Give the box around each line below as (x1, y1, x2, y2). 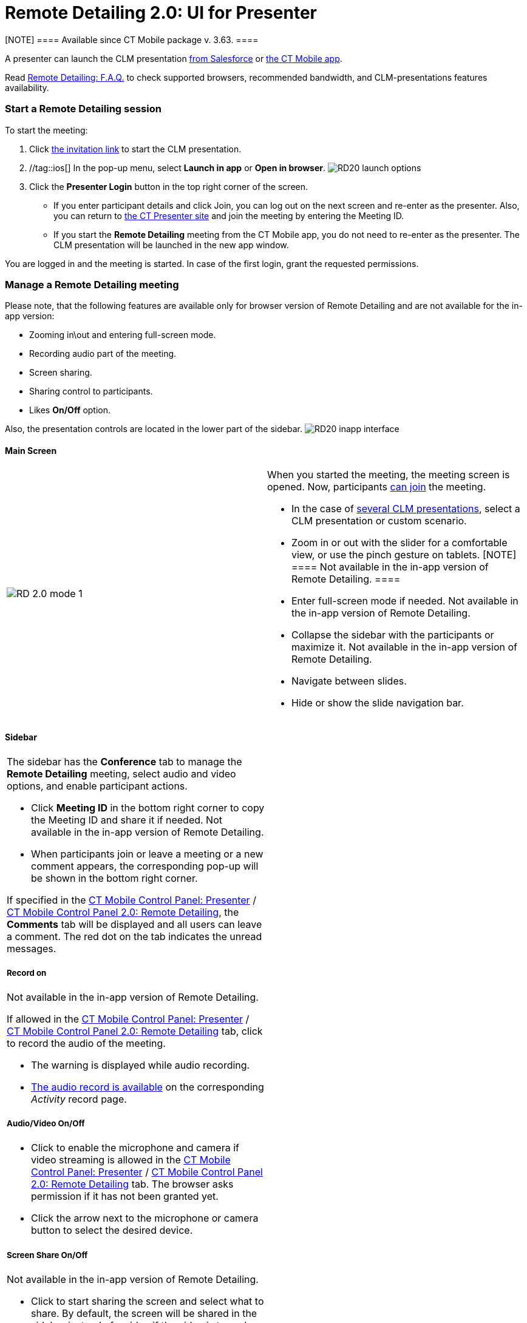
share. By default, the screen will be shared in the (31, 1307, 257, 1319)
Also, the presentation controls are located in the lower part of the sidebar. (5, 424, 302, 435)
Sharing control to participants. (29, 386, 153, 397)
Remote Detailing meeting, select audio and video (7, 767, 236, 780)
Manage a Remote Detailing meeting (5, 278, 179, 291)
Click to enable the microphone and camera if (31, 1142, 239, 1154)
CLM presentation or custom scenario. (291, 515, 467, 527)
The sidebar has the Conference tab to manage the (7, 755, 242, 768)
